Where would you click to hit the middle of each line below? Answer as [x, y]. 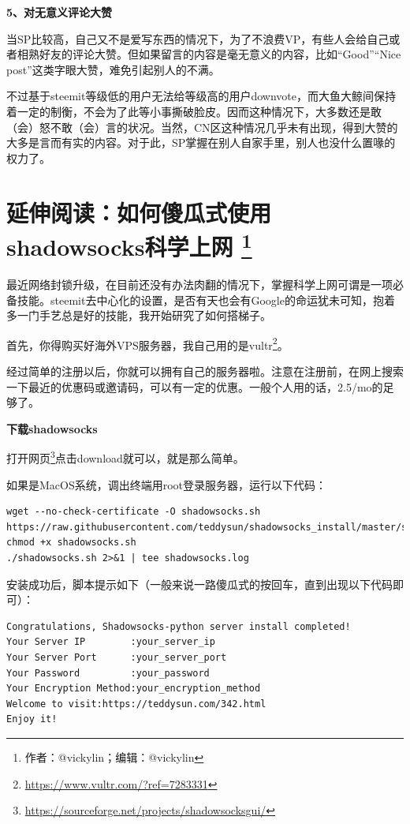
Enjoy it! [32, 719]
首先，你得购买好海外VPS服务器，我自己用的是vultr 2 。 [147, 343]
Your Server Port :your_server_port [117, 657]
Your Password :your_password [108, 673]
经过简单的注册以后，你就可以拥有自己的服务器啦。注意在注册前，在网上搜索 [205, 371]
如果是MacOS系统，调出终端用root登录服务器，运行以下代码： [167, 484]
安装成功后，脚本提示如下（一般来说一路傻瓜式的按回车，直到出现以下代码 [199, 584]
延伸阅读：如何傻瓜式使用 [139, 212]
